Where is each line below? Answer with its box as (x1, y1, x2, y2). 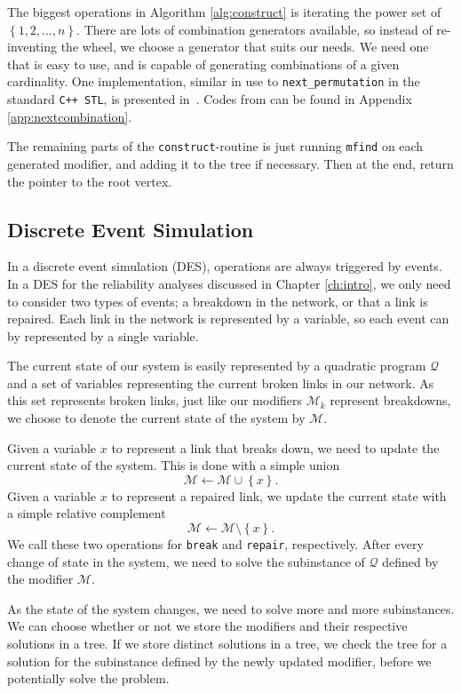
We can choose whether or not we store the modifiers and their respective (7, 617, 408, 635)
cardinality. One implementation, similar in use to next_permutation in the (7, 72, 420, 91)
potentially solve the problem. (7, 669, 170, 688)
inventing (7, 37, 58, 56)
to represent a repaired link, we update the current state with (111, 486, 447, 505)
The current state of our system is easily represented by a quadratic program (7, 356, 426, 375)
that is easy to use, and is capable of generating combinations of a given (7, 54, 400, 73)
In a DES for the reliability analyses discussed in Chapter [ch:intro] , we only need (7, 274, 451, 292)
